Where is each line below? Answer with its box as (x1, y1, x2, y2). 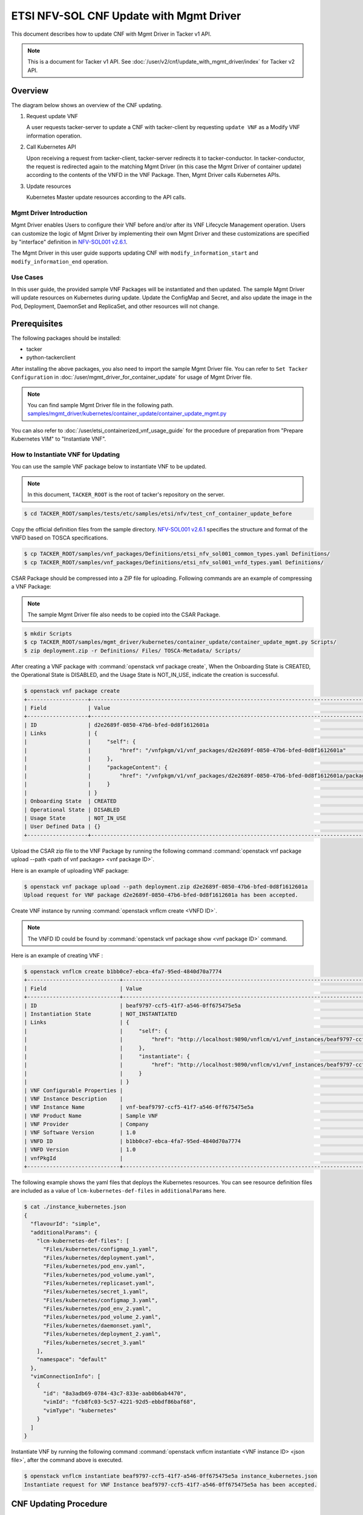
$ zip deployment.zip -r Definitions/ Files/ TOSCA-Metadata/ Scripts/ (24, 647, 241, 654)
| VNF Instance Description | (24, 1095, 123, 1102)
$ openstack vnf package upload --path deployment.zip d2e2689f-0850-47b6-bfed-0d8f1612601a (24, 883, 308, 890)
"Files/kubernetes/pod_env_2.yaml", (43, 1305, 152, 1312)
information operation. (26, 132, 82, 139)
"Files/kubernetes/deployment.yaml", (43, 1254, 155, 1261)
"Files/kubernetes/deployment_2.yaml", (43, 1331, 162, 1337)
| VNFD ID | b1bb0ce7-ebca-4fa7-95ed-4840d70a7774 (24, 1137, 241, 1145)
